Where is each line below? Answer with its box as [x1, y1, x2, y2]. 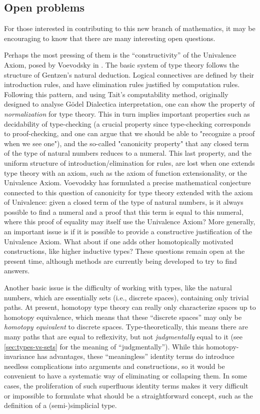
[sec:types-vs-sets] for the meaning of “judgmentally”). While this [4, 341, 204, 351]
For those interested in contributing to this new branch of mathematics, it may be [4, 23, 255, 34]
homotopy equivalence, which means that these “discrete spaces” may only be [4, 311, 242, 322]
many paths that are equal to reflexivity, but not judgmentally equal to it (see [4, 331, 242, 342]
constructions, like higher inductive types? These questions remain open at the [4, 246, 245, 256]
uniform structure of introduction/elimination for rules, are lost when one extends [4, 157, 255, 168]
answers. [4, 265, 30, 276]
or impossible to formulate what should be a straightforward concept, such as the [4, 390, 253, 400]
